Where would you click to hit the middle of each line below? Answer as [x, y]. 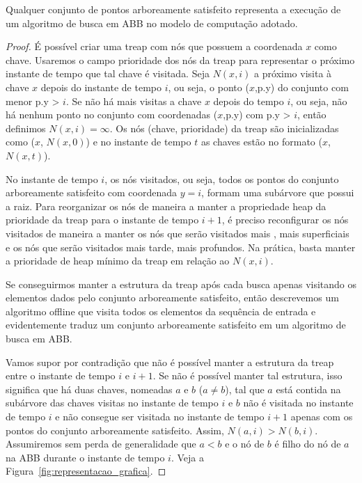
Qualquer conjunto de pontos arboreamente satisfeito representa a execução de [173, 9]
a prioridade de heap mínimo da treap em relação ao [118, 261]
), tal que [245, 389]
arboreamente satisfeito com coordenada [92, 192]
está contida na [308, 389]
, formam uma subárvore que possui [278, 192]
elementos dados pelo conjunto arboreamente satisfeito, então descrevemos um [172, 298]
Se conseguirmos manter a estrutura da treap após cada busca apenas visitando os [181, 284]
